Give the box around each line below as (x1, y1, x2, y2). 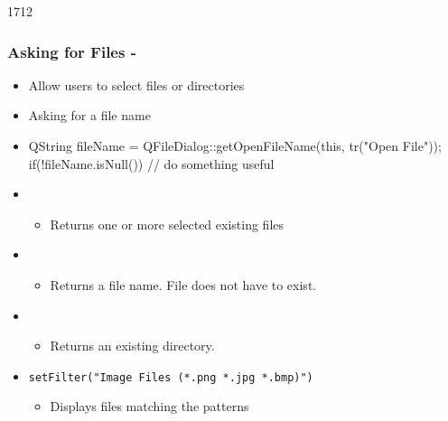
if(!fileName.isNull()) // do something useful (28, 154, 275, 173)
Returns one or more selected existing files (50, 214, 285, 233)
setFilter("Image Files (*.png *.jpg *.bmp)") (28, 370, 313, 384)
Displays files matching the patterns (50, 397, 249, 416)
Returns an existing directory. (50, 336, 215, 355)
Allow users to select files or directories (28, 75, 245, 94)
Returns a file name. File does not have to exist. (50, 275, 317, 294)
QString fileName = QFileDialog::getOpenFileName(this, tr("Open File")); (28, 136, 442, 154)
